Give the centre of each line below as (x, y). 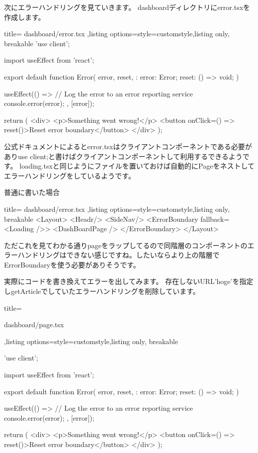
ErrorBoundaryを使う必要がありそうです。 (72, 264)
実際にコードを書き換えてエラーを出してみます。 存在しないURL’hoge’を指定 (129, 281)
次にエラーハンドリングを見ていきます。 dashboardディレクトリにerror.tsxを (127, 7)
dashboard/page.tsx (34, 324)
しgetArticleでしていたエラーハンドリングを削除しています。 (102, 291)
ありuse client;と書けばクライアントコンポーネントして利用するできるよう (123, 156)
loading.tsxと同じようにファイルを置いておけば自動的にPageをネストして (137, 166)
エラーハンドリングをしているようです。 (70, 175)
